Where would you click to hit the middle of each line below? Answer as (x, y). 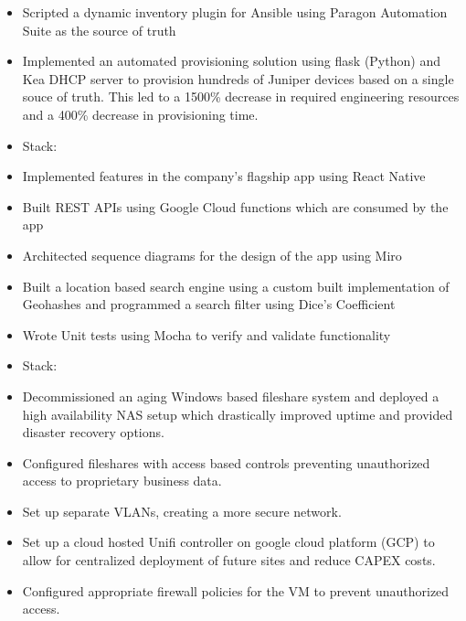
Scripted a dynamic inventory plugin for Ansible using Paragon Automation (235, 12)
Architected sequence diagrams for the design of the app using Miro (212, 255)
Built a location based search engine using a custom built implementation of (236, 286)
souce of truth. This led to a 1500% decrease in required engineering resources (241, 96)
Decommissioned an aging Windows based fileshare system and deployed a (231, 396)
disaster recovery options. (93, 432)
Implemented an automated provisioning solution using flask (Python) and (231, 61)
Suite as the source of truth (99, 30)
